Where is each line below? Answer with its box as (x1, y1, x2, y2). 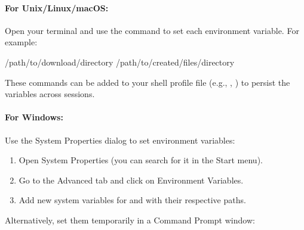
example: (5, 36, 38, 48)
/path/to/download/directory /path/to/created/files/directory (5, 55, 235, 68)
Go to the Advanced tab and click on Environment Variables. (19, 173, 244, 186)
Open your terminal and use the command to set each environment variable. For (5, 24, 299, 36)
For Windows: (5, 111, 63, 123)
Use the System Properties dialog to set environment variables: (5, 133, 235, 146)
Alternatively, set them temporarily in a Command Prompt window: (5, 213, 255, 226)
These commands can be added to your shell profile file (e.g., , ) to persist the (5, 76, 290, 88)
